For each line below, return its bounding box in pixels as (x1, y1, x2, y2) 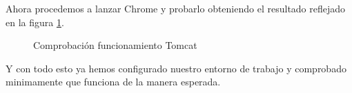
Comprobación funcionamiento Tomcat (33, 38, 197, 52)
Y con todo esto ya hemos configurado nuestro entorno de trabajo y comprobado (6, 61, 346, 75)
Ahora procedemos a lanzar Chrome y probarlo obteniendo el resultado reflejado (6, 1, 346, 15)
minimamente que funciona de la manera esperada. (6, 74, 221, 89)
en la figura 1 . (6, 14, 64, 29)
